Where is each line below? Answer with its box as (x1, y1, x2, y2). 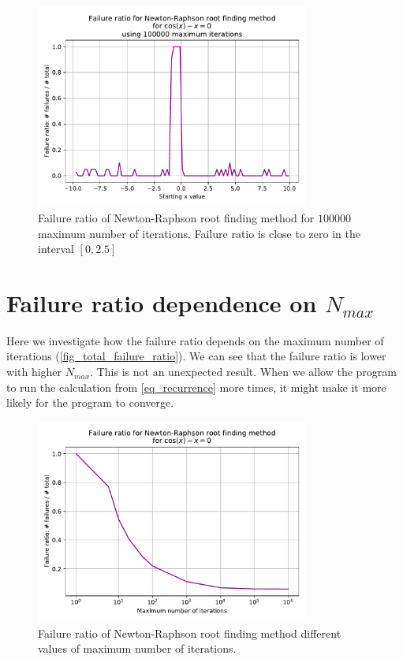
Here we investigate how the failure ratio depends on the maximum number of (6, 332, 384, 348)
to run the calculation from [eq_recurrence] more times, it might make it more (6, 378, 386, 395)
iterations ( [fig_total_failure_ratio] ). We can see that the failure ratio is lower (6, 348, 386, 364)
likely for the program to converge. (6, 394, 174, 411)
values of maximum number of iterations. (38, 640, 237, 657)
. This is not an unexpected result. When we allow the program (90, 363, 397, 380)
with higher (6, 363, 62, 380)
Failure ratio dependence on (6, 286, 317, 318)
